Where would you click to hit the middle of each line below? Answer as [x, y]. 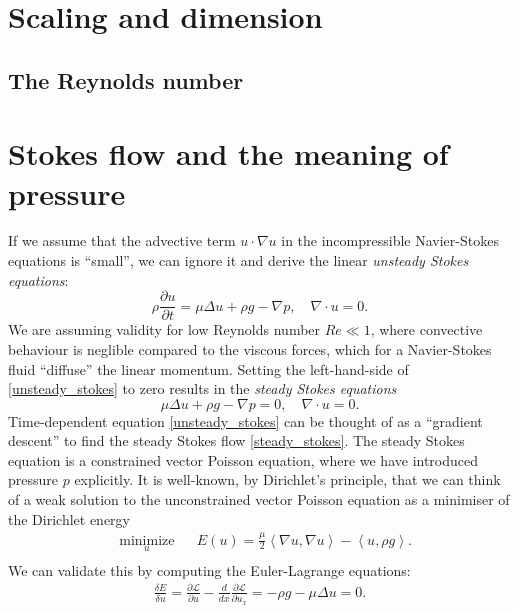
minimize [147, 540]
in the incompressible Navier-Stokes [390, 240]
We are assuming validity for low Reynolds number [164, 329]
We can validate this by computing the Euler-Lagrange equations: [209, 569]
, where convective [426, 329]
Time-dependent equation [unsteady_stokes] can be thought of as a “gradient [245, 420]
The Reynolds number [126, 79]
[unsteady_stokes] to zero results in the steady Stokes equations [202, 388]
